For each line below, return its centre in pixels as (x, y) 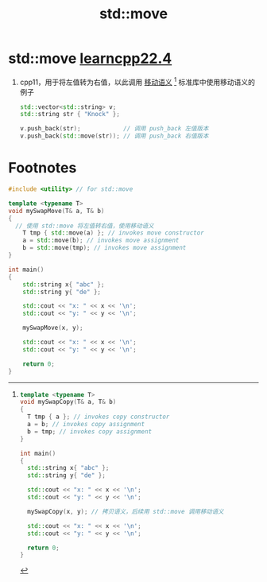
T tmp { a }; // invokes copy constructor (99, 417)
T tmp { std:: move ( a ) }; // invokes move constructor (113, 233)
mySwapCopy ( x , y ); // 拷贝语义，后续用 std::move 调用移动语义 (126, 511)
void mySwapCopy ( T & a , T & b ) (68, 402)
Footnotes (43, 168)
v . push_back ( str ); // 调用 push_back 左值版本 (114, 129)
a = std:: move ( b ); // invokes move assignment (101, 241)
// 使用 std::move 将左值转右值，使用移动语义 (85, 226)
